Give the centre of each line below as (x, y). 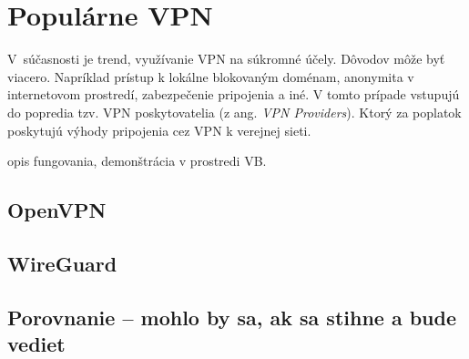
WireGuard (62, 263)
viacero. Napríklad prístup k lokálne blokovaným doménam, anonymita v (211, 76)
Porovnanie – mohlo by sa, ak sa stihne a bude (232, 317)
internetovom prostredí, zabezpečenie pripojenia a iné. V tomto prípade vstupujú (234, 94)
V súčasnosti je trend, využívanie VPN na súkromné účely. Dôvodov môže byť (226, 59)
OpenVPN (57, 210)
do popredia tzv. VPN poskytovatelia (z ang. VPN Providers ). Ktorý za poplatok (234, 112)
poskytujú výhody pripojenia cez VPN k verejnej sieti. (159, 130)
